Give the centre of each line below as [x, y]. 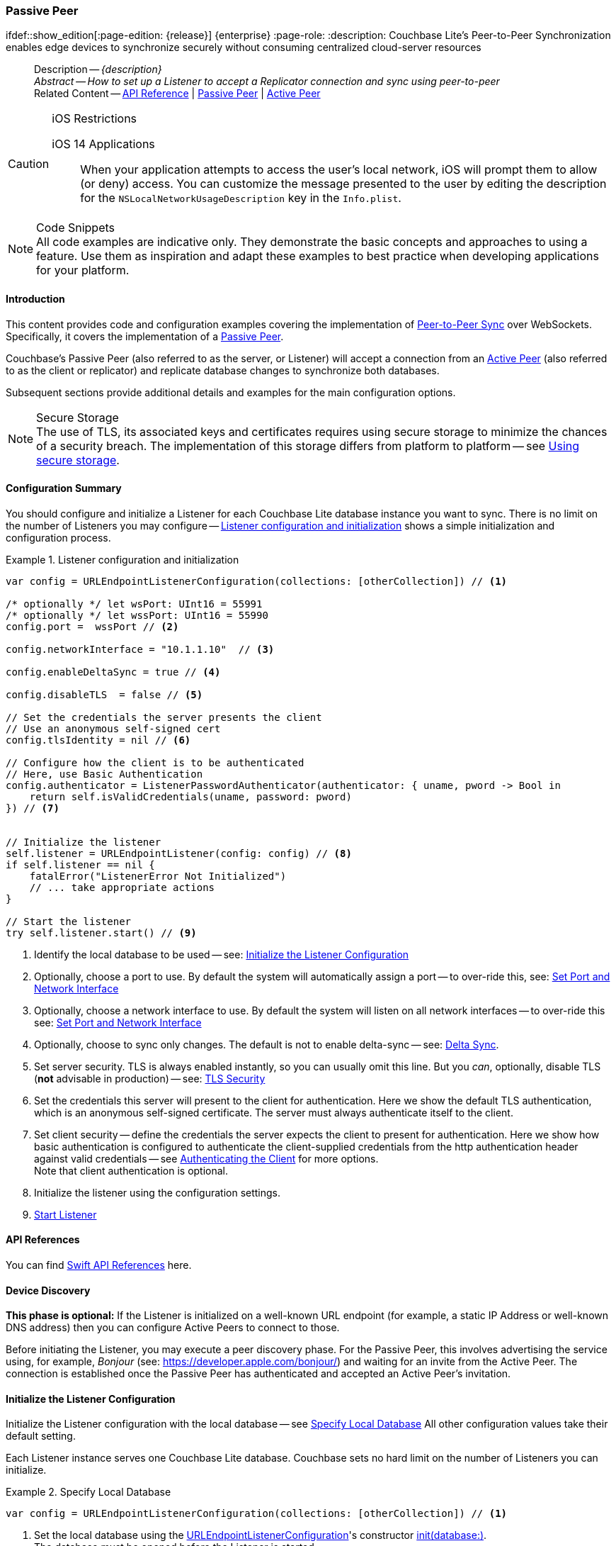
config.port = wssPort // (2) [92, 626]
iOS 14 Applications [103, 144]
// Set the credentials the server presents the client [164, 717]
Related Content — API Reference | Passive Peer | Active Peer [177, 94]
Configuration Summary [64, 488]
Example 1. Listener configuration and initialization [122, 559]
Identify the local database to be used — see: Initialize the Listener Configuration [222, 954]
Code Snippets [76, 228]
